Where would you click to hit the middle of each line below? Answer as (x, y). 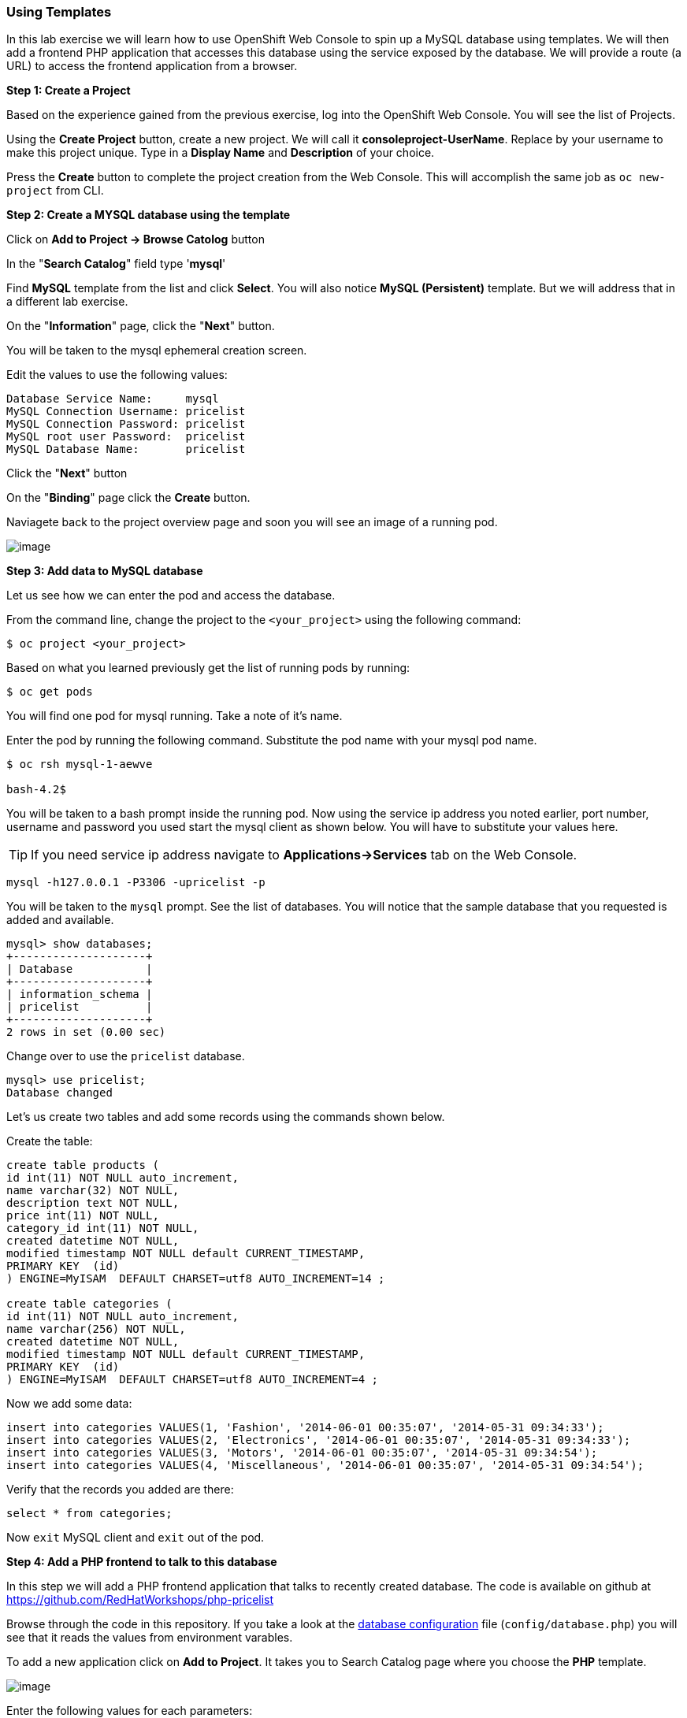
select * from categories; (89, 1514)
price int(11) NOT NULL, (83, 1216)
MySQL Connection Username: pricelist (126, 412)
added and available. (60, 920)
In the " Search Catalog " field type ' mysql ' (116, 264)
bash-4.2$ (36, 790)
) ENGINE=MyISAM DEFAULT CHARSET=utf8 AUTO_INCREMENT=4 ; (193, 1380)
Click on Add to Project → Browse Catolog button (136, 239)
